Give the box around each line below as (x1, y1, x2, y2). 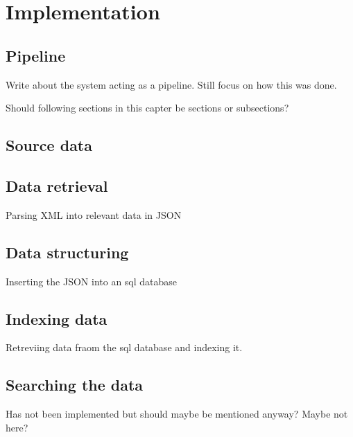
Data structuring (6, 241, 129, 262)
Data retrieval (6, 175, 108, 196)
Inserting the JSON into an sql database (6, 274, 178, 288)
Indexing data (6, 307, 107, 329)
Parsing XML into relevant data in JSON (6, 207, 182, 222)
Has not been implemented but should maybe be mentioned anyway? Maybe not (6, 407, 348, 421)
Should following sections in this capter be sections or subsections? (6, 100, 289, 115)
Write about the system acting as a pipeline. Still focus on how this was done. (6, 77, 337, 91)
